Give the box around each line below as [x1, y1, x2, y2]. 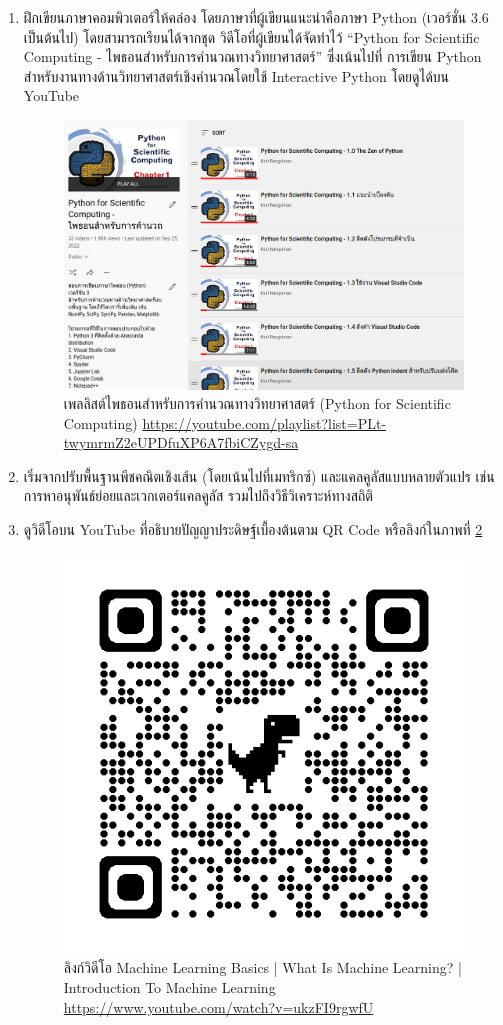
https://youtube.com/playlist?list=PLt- [142, 412, 387, 433]
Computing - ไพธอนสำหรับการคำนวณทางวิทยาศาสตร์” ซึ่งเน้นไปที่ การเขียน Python [23, 46, 482, 67]
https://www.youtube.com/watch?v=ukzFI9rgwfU [63, 996, 374, 1017]
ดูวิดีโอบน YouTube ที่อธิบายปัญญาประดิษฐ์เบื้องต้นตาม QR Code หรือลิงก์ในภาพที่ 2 [23, 519, 483, 540]
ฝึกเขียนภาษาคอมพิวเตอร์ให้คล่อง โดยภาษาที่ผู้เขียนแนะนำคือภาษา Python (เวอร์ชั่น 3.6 [23, 7, 489, 27]
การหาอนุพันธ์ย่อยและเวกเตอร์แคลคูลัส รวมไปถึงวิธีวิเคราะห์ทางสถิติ [23, 485, 373, 506]
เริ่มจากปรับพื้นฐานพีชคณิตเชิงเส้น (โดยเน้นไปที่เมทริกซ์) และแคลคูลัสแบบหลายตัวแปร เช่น [23, 465, 495, 486]
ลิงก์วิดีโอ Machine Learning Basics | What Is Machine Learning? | [63, 957, 462, 978]
